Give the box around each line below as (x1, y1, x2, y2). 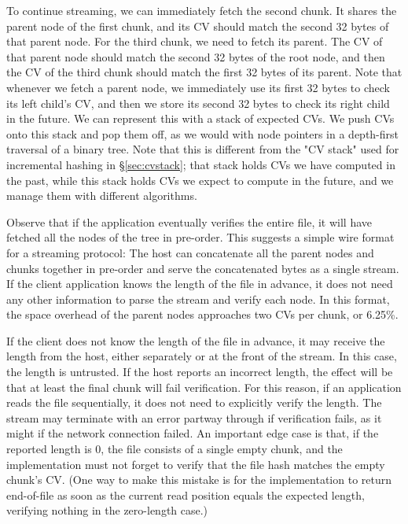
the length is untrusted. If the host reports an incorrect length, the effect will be (6, 363, 393, 380)
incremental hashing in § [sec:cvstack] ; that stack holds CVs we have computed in (6, 156, 395, 172)
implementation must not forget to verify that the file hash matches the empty (6, 456, 385, 472)
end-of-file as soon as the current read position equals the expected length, (6, 486, 365, 503)
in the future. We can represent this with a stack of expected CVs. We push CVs (6, 110, 395, 127)
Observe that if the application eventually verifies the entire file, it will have (6, 213, 372, 230)
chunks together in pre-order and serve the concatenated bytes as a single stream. (6, 260, 399, 276)
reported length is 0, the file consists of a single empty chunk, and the (6, 441, 343, 457)
